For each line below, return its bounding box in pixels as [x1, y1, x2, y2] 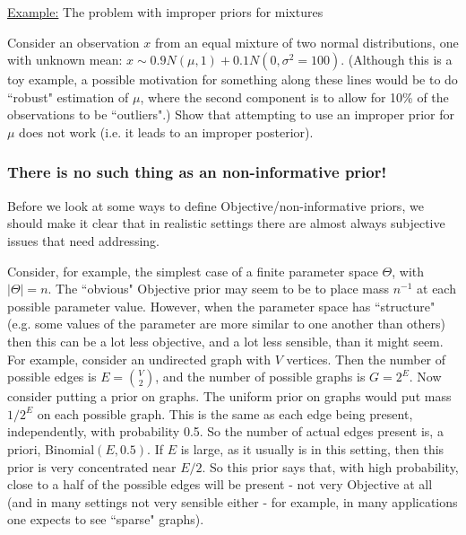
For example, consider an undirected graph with [7, 349, 272, 368]
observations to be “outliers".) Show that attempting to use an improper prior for [7, 105, 454, 124]
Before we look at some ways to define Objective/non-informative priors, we [7, 196, 424, 215]
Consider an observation [7, 32, 140, 51]
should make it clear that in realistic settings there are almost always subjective [7, 214, 445, 232]
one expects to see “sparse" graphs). [7, 510, 204, 529]
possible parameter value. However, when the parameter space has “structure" [7, 296, 436, 315]
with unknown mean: [7, 50, 123, 69]
